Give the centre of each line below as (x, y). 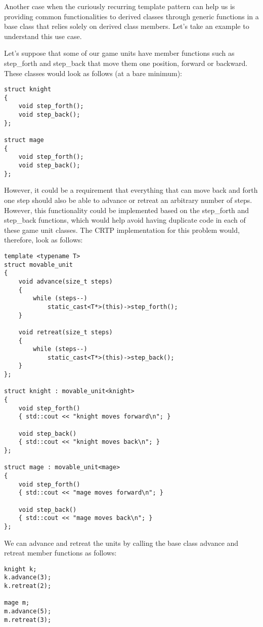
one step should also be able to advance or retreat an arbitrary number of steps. (128, 200)
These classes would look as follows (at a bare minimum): (93, 73)
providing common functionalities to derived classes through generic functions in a (131, 16)
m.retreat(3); (28, 620)
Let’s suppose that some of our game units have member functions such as (119, 53)
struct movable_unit (39, 265)
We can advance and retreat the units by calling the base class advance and (121, 543)
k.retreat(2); (28, 586)
